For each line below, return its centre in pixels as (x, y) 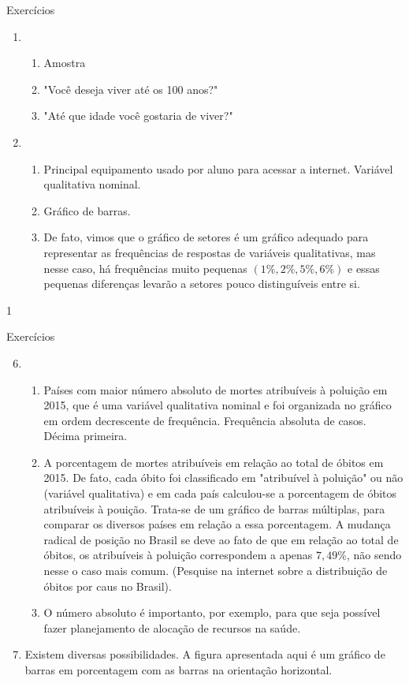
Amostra (65, 63)
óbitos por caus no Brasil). (108, 586)
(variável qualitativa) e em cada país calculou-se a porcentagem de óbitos (220, 493)
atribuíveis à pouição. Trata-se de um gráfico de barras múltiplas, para (214, 508)
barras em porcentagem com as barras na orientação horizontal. (178, 670)
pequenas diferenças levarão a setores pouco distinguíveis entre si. (202, 284)
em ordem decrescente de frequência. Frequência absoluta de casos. (205, 420)
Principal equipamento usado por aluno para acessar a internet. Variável (218, 168)
